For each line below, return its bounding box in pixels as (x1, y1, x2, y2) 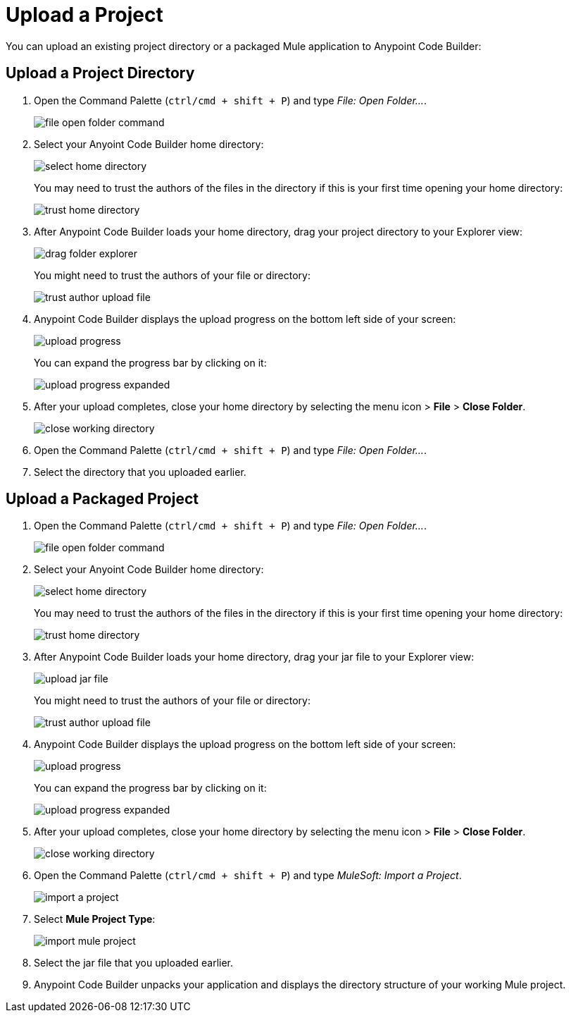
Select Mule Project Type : (34, 913, 156, 926)
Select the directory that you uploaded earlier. (34, 465, 246, 478)
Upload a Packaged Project (6, 490, 199, 508)
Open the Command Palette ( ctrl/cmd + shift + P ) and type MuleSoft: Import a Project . (34, 869, 462, 882)
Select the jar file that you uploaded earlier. (34, 957, 234, 969)
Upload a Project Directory (6, 64, 195, 82)
